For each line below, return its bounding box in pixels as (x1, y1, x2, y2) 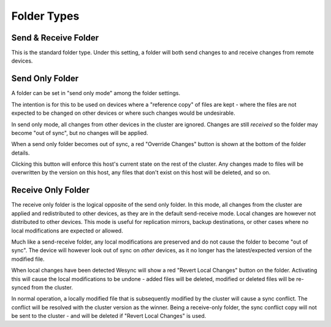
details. (11, 149, 30, 156)
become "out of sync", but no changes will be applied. (11, 129, 148, 136)
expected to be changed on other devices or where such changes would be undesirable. (11, 109, 235, 117)
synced (11, 283, 31, 291)
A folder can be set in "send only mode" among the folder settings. (11, 90, 181, 97)
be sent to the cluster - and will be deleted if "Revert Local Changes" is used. (11, 312, 207, 320)
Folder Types (11, 9, 80, 23)
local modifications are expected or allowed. (11, 227, 123, 234)
